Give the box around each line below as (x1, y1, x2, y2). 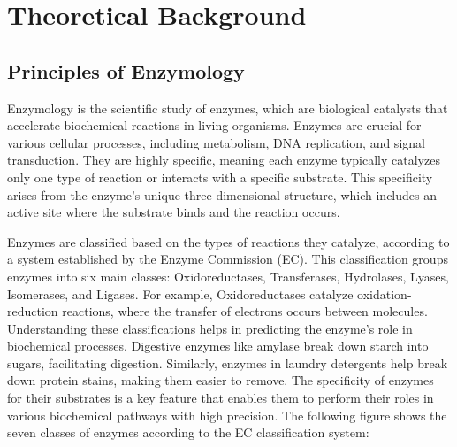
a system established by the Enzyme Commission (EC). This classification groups (7, 250, 448, 268)
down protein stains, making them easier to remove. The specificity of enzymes (7, 371, 434, 389)
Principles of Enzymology (7, 57, 245, 84)
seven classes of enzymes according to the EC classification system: (7, 423, 369, 442)
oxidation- (357, 284, 412, 303)
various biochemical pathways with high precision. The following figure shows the (7, 405, 447, 424)
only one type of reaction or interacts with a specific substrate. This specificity (7, 167, 433, 186)
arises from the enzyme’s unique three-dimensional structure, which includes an (7, 185, 437, 204)
